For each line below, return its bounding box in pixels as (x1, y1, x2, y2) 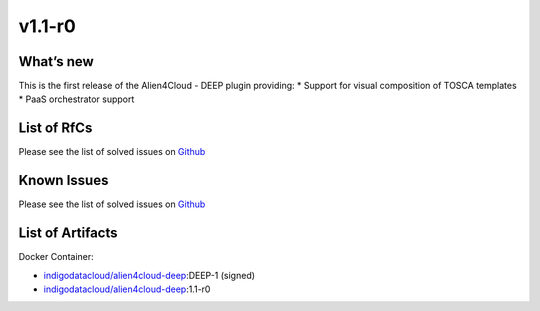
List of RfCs (18, 120, 93, 137)
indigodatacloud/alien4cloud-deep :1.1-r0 (43, 283, 211, 295)
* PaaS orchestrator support (18, 93, 135, 105)
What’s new (18, 53, 94, 70)
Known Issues (18, 172, 109, 189)
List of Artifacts (18, 225, 119, 242)
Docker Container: (18, 251, 94, 263)
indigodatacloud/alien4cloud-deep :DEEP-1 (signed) (43, 269, 255, 281)
